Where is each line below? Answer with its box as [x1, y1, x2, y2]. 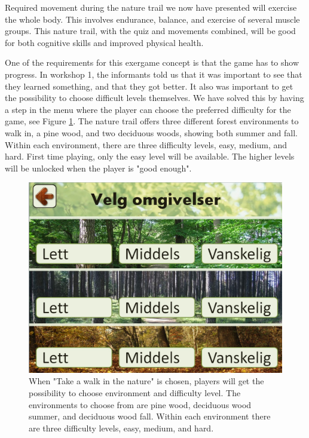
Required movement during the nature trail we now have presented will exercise [5, 1, 297, 13]
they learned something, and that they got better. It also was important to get [5, 79, 293, 92]
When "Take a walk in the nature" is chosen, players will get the [29, 375, 264, 387]
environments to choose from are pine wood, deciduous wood [29, 398, 252, 411]
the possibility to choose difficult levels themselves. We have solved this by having [5, 91, 304, 104]
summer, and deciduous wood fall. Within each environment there [29, 410, 271, 422]
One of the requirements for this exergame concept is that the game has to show [5, 56, 299, 69]
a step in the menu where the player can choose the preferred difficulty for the [5, 103, 291, 115]
